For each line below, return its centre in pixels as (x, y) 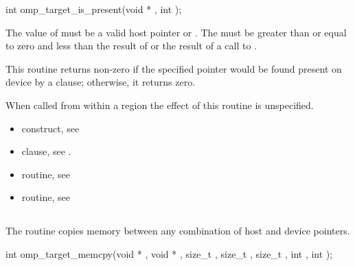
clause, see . (46, 151)
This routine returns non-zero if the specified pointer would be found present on (174, 68)
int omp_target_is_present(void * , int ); (94, 9)
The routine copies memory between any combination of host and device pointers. (178, 231)
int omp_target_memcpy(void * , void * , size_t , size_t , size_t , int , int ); (169, 253)
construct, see (50, 128)
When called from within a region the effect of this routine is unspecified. (160, 105)
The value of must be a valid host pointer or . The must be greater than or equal (176, 32)
